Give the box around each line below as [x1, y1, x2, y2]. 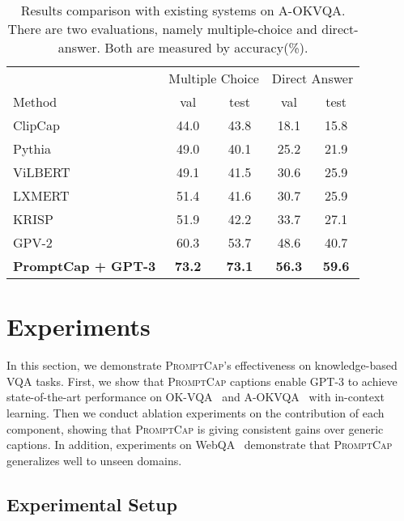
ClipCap [13, 116, 60, 134]
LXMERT [13, 186, 70, 205]
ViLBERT [13, 163, 70, 181]
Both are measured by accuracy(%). [104, 38, 308, 57]
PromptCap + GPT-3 [13, 256, 156, 275]
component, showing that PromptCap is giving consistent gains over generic [6, 420, 384, 437]
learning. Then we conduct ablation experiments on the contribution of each [6, 404, 385, 421]
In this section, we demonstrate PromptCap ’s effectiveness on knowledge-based [6, 357, 398, 374]
